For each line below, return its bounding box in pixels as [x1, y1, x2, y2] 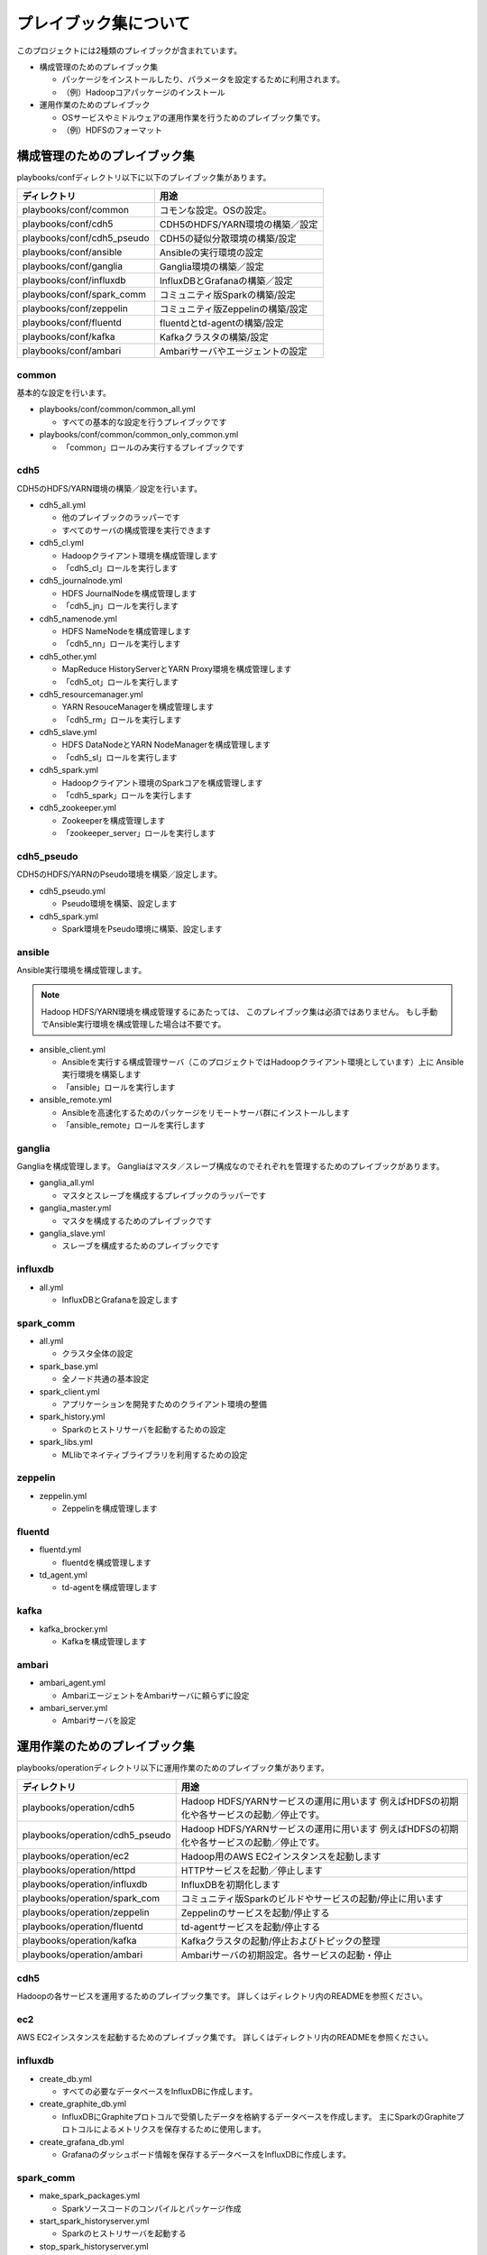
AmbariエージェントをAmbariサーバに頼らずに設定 [61, 1689, 250, 1700]
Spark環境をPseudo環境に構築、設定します [61, 923, 223, 934]
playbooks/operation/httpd [22, 1864, 136, 1876]
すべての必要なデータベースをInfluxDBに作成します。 [61, 2086, 258, 2097]
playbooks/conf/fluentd [22, 317, 122, 329]
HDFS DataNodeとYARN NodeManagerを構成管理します [61, 740, 271, 750]
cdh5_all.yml [39, 500, 86, 511]
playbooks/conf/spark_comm [22, 289, 147, 301]
